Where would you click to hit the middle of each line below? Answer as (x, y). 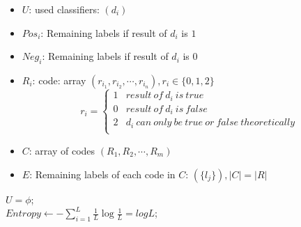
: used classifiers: (64, 9)
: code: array (59, 80)
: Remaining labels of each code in (102, 174)
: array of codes (62, 150)
